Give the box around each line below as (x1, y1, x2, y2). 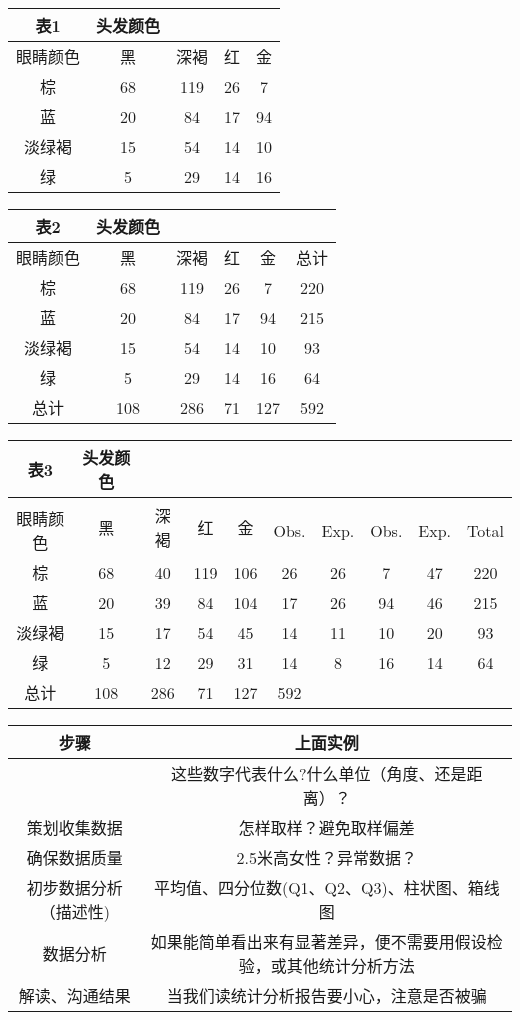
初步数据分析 (26, 876, 123, 899)
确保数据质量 (26, 846, 123, 869)
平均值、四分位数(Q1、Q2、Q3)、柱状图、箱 (153, 876, 484, 899)
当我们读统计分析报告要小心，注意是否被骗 (166, 984, 487, 1007)
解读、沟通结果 (18, 984, 131, 1007)
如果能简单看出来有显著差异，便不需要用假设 (150, 930, 487, 953)
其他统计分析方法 (286, 954, 415, 977)
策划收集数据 (26, 816, 123, 839)
